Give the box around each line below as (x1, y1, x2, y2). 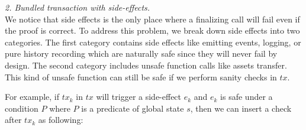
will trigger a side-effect (96, 90, 182, 103)
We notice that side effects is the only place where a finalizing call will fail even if (5, 12, 300, 25)
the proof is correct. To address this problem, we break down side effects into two (5, 24, 300, 37)
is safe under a (220, 90, 273, 103)
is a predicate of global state (81, 102, 184, 114)
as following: (38, 113, 83, 126)
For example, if (5, 90, 60, 103)
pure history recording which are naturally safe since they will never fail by (5, 47, 278, 60)
